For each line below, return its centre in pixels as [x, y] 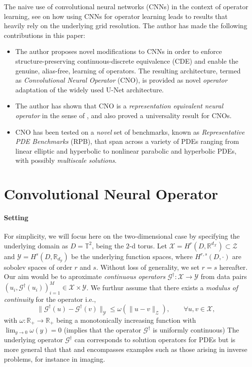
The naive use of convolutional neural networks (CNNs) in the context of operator [126, 6]
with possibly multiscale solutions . [66, 160]
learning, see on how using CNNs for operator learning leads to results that [116, 16]
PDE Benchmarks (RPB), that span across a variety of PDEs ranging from [127, 141]
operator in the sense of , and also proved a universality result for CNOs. [123, 115]
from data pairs [224, 276]
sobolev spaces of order [38, 267]
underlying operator [34, 340]
